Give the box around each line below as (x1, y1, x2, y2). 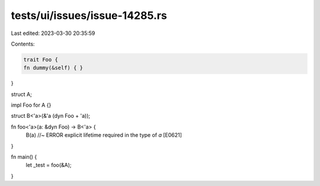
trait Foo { (23, 56, 59, 63)
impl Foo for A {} (11, 101, 52, 109)
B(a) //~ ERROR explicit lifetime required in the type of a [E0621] (25, 132, 182, 139)
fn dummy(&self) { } (23, 65, 83, 71)
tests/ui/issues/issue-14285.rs (11, 9, 167, 22)
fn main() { (11, 153, 37, 161)
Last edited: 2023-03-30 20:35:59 (11, 30, 95, 37)
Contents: (11, 40, 35, 47)
